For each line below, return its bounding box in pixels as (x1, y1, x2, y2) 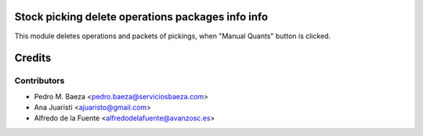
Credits (14, 52, 52, 65)
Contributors (14, 75, 65, 86)
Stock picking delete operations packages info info (14, 10, 269, 23)
